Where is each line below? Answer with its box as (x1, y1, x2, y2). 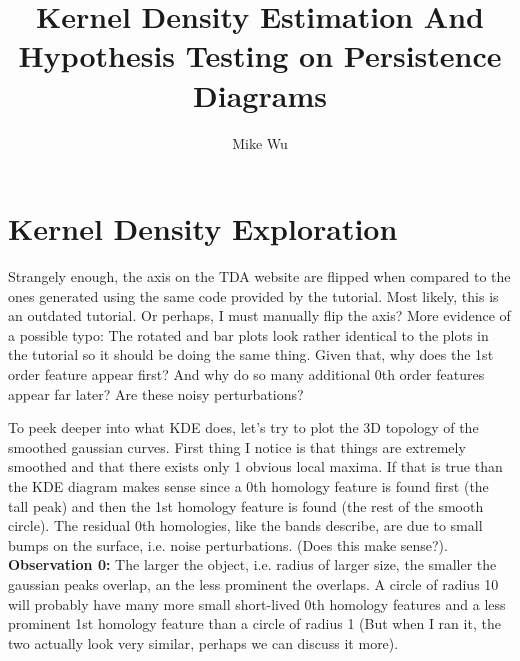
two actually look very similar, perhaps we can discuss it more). (8, 632, 399, 653)
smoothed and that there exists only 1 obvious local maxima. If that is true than (8, 456, 503, 477)
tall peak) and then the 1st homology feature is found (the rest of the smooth (8, 495, 484, 516)
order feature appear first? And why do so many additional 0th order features (8, 364, 485, 384)
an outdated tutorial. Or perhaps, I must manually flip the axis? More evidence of (8, 305, 511, 326)
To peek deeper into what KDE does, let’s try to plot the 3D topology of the (8, 417, 479, 438)
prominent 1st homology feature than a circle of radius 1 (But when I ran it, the (8, 613, 501, 634)
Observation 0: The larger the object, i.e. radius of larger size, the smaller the (8, 554, 497, 575)
